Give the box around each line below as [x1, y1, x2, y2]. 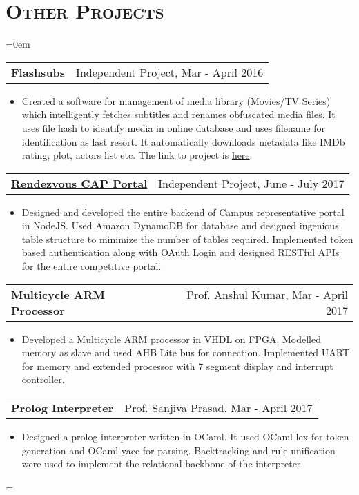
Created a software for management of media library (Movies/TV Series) [21, 93, 331, 108]
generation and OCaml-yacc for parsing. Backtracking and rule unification [21, 443, 336, 457]
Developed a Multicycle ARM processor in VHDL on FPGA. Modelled [21, 331, 321, 346]
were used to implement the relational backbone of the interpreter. [21, 456, 304, 471]
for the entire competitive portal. [21, 259, 162, 273]
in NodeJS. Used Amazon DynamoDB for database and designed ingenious [21, 218, 339, 233]
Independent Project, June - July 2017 [158, 175, 345, 191]
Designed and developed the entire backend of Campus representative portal [21, 204, 345, 219]
